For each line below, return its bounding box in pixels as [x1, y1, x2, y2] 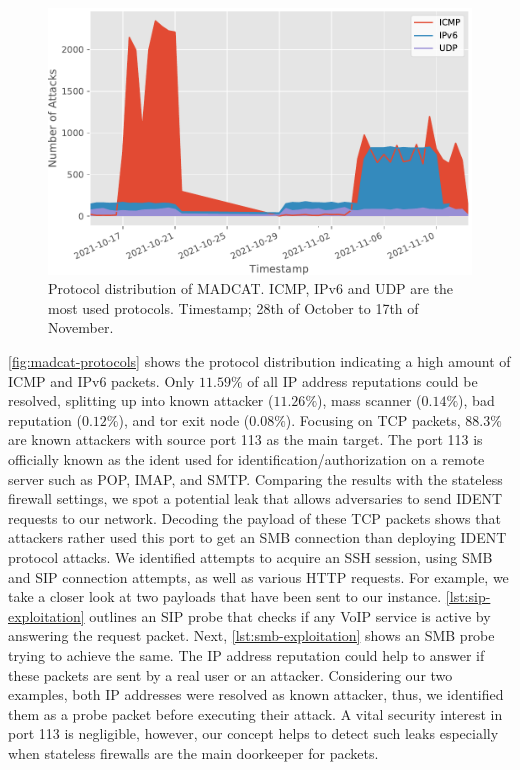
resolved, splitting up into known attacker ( [8, 390, 274, 411]
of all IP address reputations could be [247, 370, 478, 391]
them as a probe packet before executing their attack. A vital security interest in [8, 703, 503, 724]
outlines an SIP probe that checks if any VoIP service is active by [89, 605, 491, 626]
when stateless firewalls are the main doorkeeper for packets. [8, 742, 379, 763]
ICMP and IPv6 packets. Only [8, 370, 195, 391]
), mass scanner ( [317, 390, 422, 411]
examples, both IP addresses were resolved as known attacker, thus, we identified [8, 684, 504, 705]
